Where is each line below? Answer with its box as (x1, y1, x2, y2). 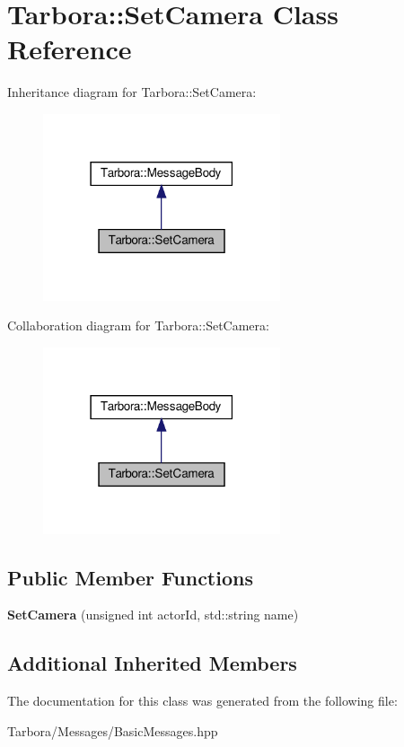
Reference (7, 31, 132, 67)
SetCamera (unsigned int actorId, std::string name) (7, 605, 299, 624)
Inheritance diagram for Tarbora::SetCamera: (7, 83, 257, 101)
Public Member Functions (7, 563, 253, 591)
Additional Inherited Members (7, 649, 297, 677)
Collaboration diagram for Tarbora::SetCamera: (7, 316, 269, 335)
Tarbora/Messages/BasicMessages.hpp (7, 721, 218, 740)
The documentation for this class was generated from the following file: (7, 691, 398, 710)
